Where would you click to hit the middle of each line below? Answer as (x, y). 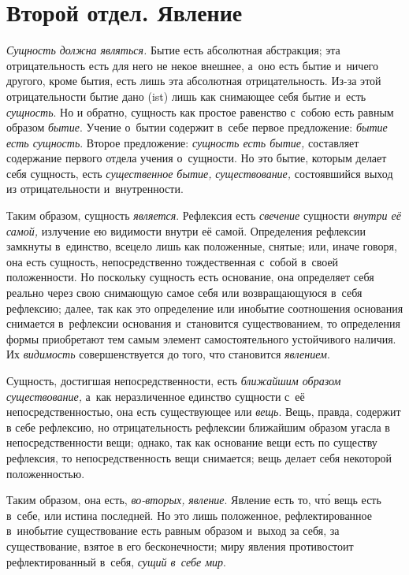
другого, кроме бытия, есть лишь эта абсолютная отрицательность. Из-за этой (194, 81)
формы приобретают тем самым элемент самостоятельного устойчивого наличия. (201, 338)
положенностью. (46, 473)
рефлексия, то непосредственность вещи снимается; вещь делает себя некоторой (199, 457)
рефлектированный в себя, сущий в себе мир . (117, 561)
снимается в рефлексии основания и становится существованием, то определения (203, 323)
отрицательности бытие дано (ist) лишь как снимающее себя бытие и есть (186, 96)
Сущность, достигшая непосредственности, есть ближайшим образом (174, 380)
